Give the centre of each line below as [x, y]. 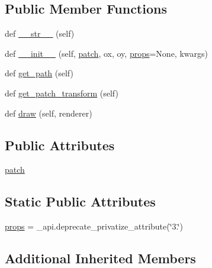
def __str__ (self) [40, 33]
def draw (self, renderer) [49, 113]
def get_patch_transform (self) [62, 93]
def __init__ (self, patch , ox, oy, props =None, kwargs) [106, 53]
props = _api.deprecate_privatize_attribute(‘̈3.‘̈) [94, 226]
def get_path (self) [39, 73]
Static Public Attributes [80, 201]
